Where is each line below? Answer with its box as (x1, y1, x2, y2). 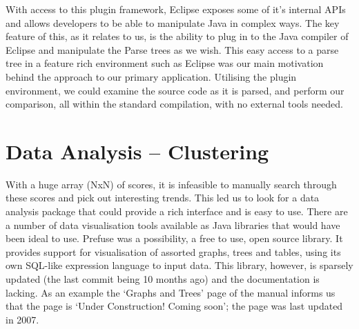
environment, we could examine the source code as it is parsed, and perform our (6, 83, 345, 97)
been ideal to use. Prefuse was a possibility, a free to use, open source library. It (6, 231, 343, 246)
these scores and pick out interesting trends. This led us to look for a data (6, 190, 320, 205)
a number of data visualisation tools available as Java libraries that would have (6, 217, 340, 232)
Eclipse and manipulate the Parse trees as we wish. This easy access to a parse (6, 42, 339, 57)
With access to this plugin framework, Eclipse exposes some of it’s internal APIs (6, 2, 346, 16)
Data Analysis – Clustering (6, 137, 269, 165)
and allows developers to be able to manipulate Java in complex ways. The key (6, 15, 340, 30)
